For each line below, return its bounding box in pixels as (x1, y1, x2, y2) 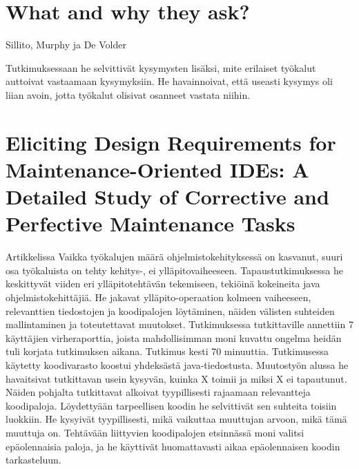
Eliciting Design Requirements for (6, 128, 336, 156)
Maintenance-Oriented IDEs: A (6, 155, 309, 183)
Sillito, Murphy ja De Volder (6, 37, 126, 52)
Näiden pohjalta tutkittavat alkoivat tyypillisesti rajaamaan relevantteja (6, 385, 311, 399)
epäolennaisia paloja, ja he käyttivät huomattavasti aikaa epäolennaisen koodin (6, 439, 340, 453)
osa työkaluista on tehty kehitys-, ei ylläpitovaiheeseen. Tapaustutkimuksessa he (6, 262, 344, 277)
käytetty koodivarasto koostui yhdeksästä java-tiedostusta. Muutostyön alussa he (6, 357, 349, 372)
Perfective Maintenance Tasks (6, 209, 295, 238)
